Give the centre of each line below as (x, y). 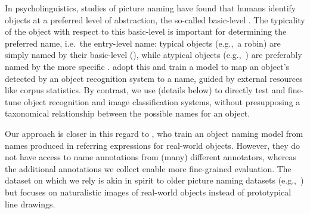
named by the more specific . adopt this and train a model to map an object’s (147, 66)
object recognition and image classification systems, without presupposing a (162, 101)
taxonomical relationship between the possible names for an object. (128, 113)
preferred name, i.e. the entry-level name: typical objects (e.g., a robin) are (143, 43)
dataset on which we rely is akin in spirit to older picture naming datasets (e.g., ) (154, 180)
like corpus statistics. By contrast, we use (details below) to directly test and (145, 90)
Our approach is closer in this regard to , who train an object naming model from (154, 133)
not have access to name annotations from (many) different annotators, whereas (151, 157)
